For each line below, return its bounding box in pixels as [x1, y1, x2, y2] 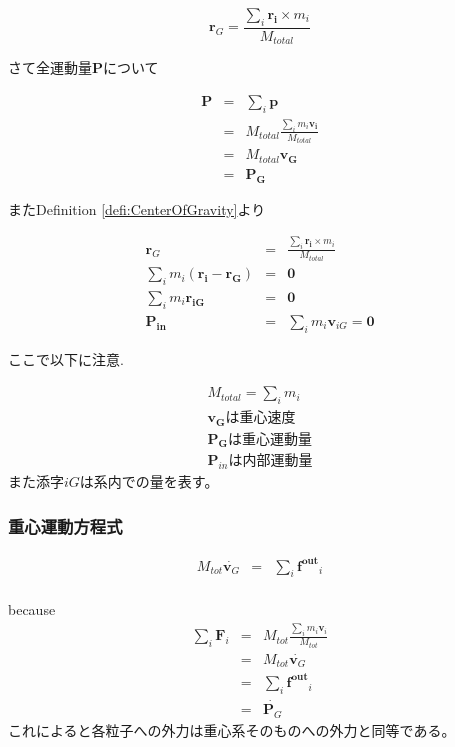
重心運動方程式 [8, 513, 123, 538]
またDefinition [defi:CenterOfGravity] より [8, 198, 266, 219]
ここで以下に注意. [8, 348, 124, 369]
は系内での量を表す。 [79, 471, 219, 492]
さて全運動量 [8, 57, 92, 78]
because [8, 599, 56, 620]
